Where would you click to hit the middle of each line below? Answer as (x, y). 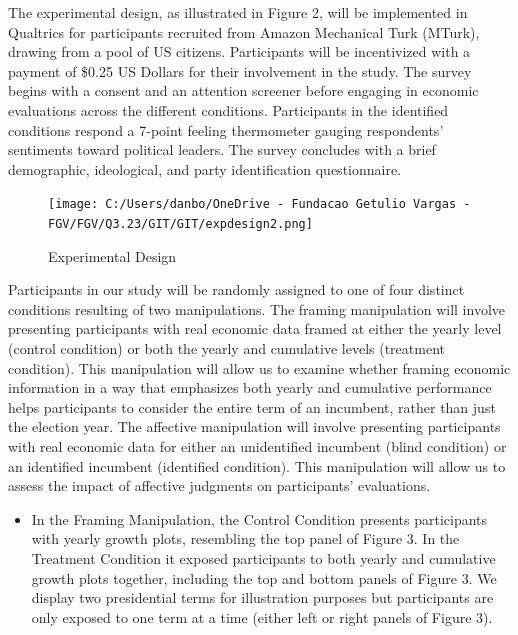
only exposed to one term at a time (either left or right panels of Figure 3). (262, 616)
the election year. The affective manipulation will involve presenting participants (254, 426)
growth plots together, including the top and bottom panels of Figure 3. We (264, 577)
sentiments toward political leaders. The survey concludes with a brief (222, 149)
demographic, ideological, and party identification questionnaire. (205, 168)
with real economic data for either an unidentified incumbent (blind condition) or (257, 446)
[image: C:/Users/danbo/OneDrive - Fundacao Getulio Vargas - (259, 204)
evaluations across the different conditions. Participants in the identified (228, 109)
